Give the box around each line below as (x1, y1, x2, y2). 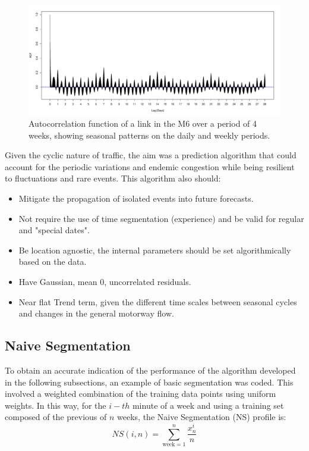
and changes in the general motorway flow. (18, 307, 174, 320)
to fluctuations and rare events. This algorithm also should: (5, 172, 221, 184)
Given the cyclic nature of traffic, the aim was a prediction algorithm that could (5, 149, 297, 161)
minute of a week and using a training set (132, 399, 284, 411)
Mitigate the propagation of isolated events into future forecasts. (18, 192, 254, 205)
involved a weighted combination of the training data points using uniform (5, 387, 276, 400)
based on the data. (18, 255, 87, 268)
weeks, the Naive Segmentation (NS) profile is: (117, 411, 286, 423)
